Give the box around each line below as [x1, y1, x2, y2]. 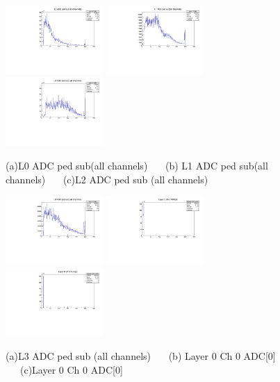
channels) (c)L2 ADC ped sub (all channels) [6, 172, 208, 186]
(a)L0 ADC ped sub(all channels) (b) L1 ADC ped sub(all [6, 158, 268, 172]
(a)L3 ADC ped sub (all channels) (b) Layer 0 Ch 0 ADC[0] [6, 349, 276, 363]
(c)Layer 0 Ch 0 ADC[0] [19, 362, 123, 376]
